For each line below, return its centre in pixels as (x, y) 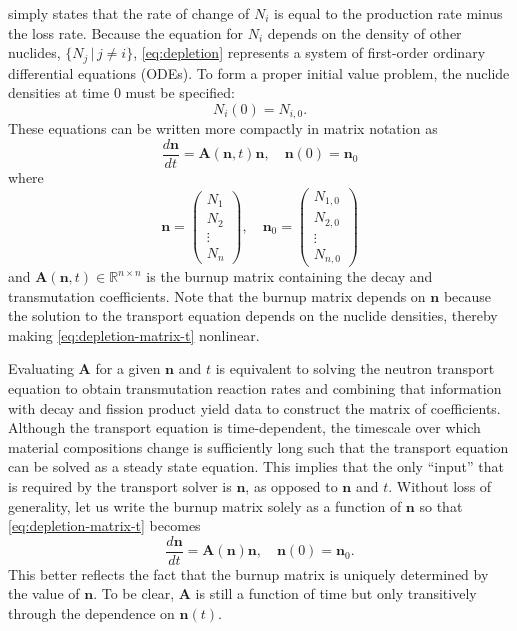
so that (441, 505)
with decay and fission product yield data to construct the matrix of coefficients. (254, 407)
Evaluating (41, 368)
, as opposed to (291, 486)
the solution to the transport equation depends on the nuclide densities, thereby (253, 315)
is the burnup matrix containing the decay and (289, 276)
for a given (128, 368)
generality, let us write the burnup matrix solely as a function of (205, 505)
